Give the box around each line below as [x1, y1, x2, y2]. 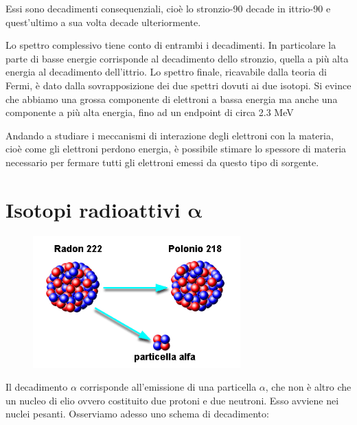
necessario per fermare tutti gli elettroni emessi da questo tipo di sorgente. [5, 154, 319, 169]
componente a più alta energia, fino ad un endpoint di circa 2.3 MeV [5, 105, 294, 119]
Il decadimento [5, 380, 68, 394]
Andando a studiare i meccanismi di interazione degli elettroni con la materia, [5, 128, 334, 142]
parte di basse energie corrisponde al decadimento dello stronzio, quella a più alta [5, 51, 349, 65]
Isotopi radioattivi [5, 195, 181, 223]
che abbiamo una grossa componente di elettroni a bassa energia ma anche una [5, 91, 338, 106]
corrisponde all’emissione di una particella [80, 380, 257, 394]
